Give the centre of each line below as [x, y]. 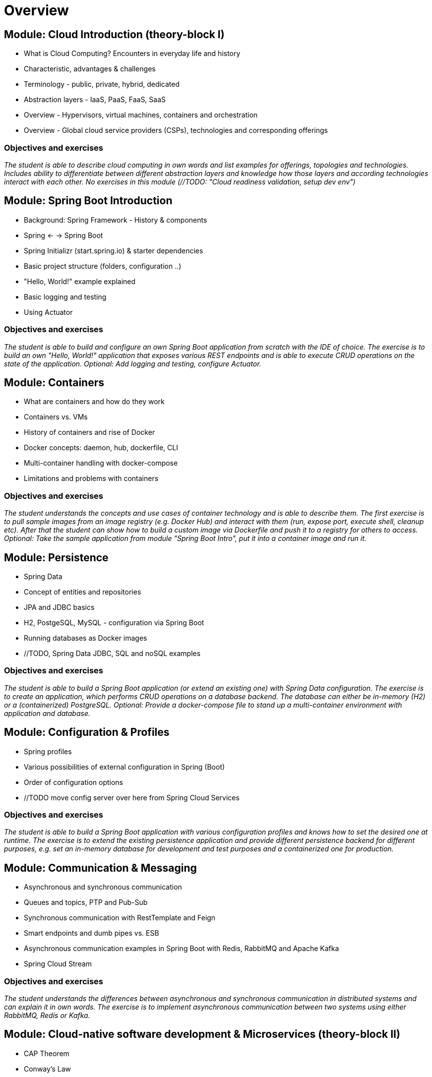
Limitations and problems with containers [91, 479]
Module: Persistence [56, 557]
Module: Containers [54, 382]
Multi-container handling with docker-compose [101, 463]
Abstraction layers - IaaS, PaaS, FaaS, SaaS [95, 100]
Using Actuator [48, 312]
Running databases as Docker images [86, 638]
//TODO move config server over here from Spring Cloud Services [132, 797]
